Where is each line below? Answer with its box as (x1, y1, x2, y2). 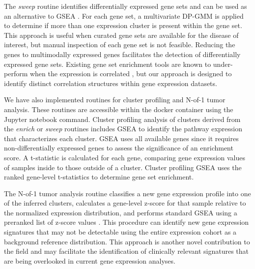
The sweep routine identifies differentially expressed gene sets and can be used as (4, 1, 247, 11)
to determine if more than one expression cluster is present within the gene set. (4, 20, 242, 30)
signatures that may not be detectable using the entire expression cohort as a (4, 227, 237, 237)
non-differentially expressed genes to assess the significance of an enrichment (4, 143, 233, 153)
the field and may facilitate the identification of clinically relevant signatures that (4, 246, 249, 256)
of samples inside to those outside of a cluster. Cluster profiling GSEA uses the (4, 162, 242, 172)
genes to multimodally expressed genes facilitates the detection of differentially (4, 49, 241, 59)
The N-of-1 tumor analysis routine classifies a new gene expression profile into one (4, 188, 251, 198)
